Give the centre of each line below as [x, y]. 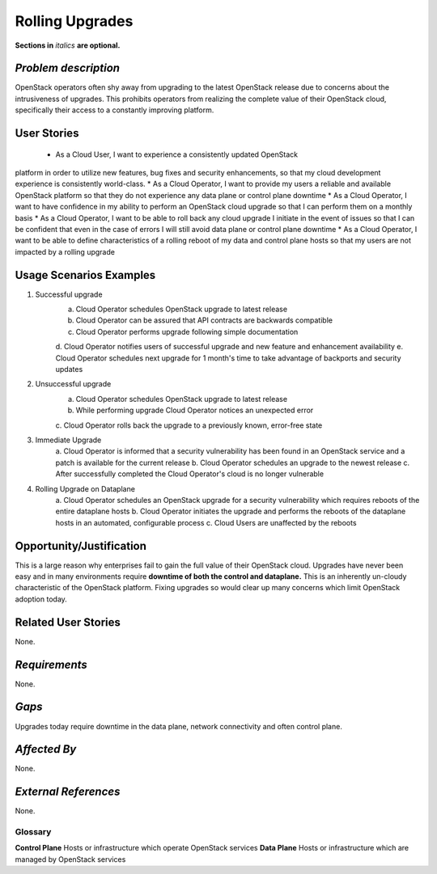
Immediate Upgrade [68, 440]
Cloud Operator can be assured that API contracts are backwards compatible [204, 320]
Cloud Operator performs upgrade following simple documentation [187, 331]
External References [68, 792]
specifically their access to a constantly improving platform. [115, 110]
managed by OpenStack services [70, 859]
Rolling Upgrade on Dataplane [85, 488]
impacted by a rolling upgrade [65, 251]
